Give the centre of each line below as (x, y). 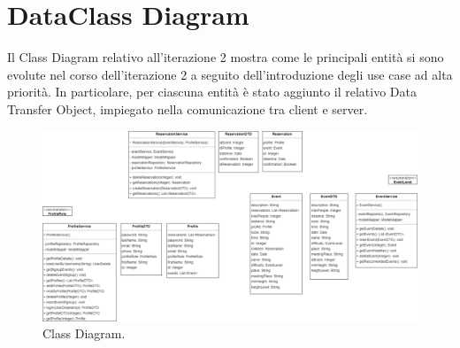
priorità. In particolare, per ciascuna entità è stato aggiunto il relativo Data (212, 92)
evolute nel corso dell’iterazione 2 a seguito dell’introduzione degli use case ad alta (230, 74)
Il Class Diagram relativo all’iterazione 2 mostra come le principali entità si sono (226, 57)
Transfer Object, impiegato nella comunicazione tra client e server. (188, 108)
